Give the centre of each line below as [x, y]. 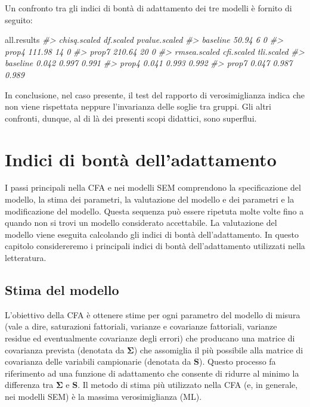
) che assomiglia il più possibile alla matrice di [218, 349]
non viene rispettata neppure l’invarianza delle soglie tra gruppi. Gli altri [138, 106]
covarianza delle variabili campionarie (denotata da [98, 361]
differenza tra [29, 385]
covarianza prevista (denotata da [65, 349]
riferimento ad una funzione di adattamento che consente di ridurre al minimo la [152, 373]
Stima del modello [62, 290]
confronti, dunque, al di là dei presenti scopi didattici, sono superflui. [131, 118]
